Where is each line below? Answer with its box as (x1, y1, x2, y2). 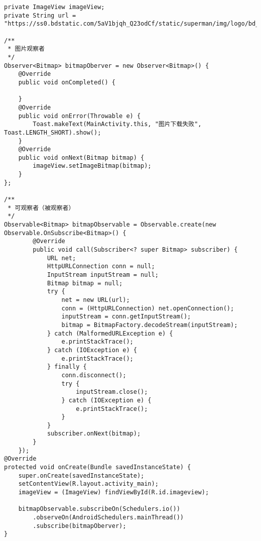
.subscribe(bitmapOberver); (33, 522, 126, 529)
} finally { (47, 363, 87, 371)
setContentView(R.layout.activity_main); (18, 480, 159, 488)
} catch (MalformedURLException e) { (47, 330, 173, 337)
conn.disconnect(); (61, 371, 126, 379)
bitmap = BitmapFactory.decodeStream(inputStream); (61, 321, 238, 329)
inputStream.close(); (76, 388, 148, 396)
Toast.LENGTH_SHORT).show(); (4, 129, 101, 136)
